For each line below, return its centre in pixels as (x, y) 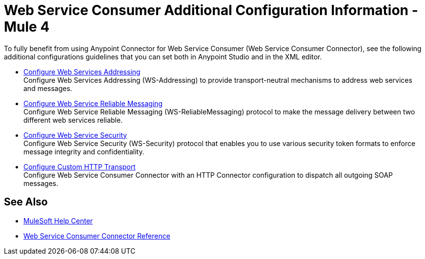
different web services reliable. (73, 120)
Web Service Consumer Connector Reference (97, 236)
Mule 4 (27, 27)
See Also (26, 202)
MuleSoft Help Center (58, 221)
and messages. (48, 88)
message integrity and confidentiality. (84, 151)
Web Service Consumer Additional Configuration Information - (211, 10)
